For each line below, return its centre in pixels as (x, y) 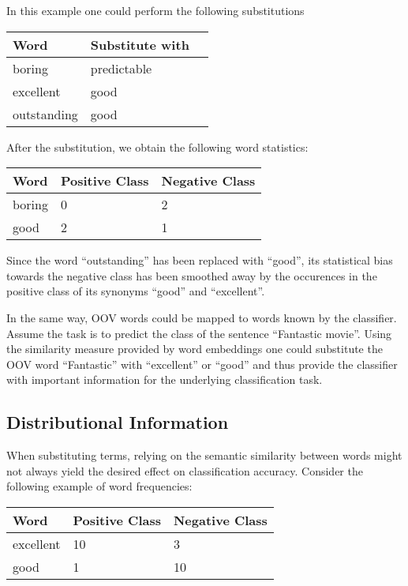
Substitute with (140, 44)
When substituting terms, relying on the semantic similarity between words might (204, 455)
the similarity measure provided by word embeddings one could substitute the (195, 349)
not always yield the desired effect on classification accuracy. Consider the (185, 470)
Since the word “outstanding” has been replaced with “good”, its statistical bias (200, 260)
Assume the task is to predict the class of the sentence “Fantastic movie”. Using (199, 333)
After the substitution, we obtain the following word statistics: (157, 146)
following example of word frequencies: (99, 486)
